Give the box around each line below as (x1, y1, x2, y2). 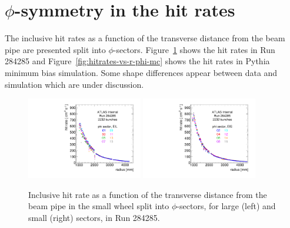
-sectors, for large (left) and (176, 200, 276, 212)
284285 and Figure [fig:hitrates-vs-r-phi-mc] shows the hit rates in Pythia (5, 55, 270, 67)
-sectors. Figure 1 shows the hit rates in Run (113, 43, 275, 55)
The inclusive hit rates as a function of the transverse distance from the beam (5, 32, 285, 44)
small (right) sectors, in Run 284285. (28, 211, 160, 223)
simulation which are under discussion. (5, 78, 144, 90)
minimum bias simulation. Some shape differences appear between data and (5, 66, 278, 78)
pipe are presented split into (5, 43, 106, 55)
